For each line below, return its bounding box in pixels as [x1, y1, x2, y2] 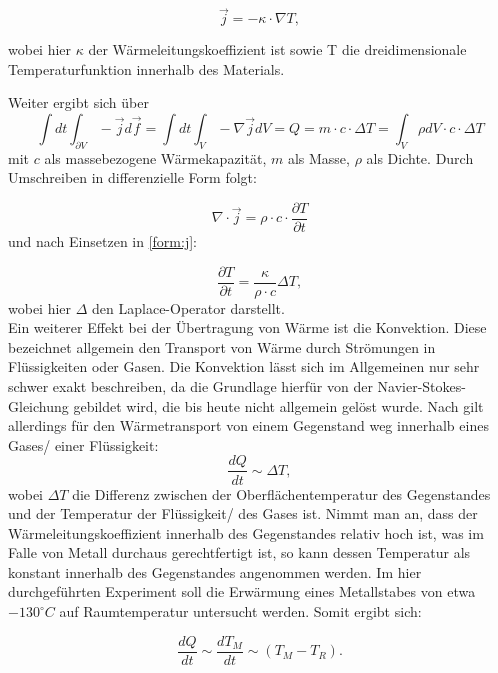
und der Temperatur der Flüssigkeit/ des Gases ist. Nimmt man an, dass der [8, 503, 478, 524]
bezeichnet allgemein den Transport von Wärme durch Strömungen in [8, 336, 436, 357]
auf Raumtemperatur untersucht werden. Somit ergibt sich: [59, 601, 422, 622]
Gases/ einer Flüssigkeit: [8, 434, 159, 455]
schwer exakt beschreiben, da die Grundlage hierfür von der [8, 376, 373, 397]
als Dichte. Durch [366, 147, 474, 168]
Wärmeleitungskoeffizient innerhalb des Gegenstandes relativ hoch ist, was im [8, 522, 484, 543]
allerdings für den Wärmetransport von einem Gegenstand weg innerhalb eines [8, 415, 489, 436]
